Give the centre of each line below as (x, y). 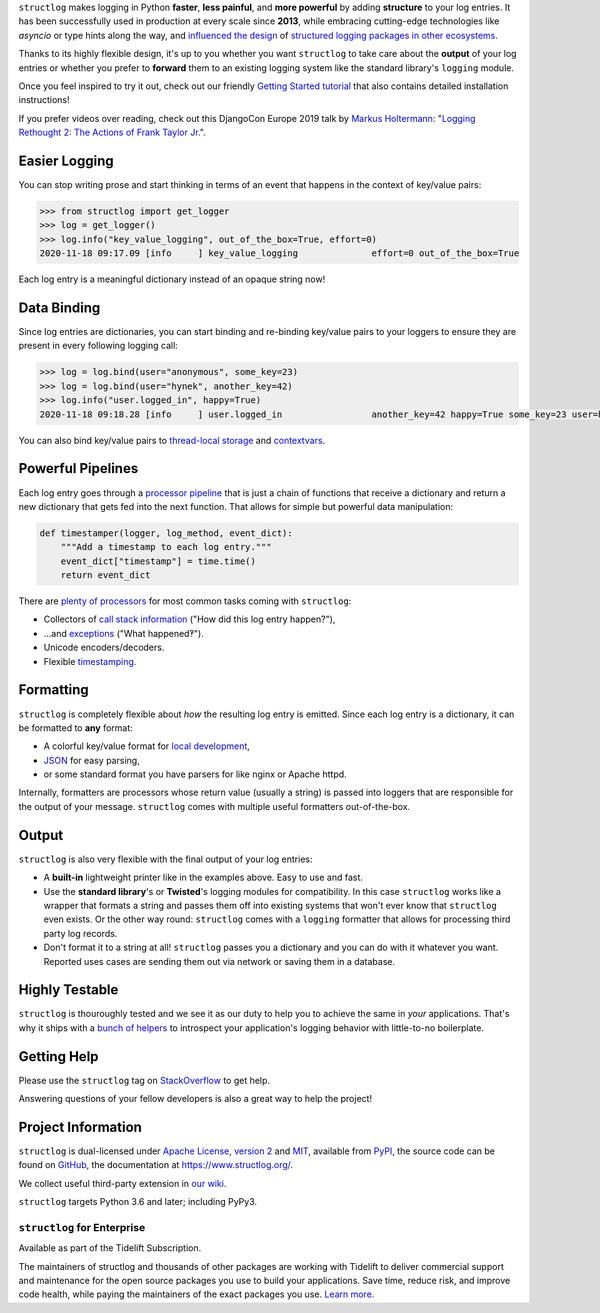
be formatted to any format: (76, 727)
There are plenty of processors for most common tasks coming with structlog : (185, 601)
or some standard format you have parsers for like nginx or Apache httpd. (195, 774)
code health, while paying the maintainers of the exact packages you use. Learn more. (196, 1294)
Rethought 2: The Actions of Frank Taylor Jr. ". (112, 132)
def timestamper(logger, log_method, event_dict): (166, 533)
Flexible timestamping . (90, 661)
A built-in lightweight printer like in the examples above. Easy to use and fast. (203, 877)
